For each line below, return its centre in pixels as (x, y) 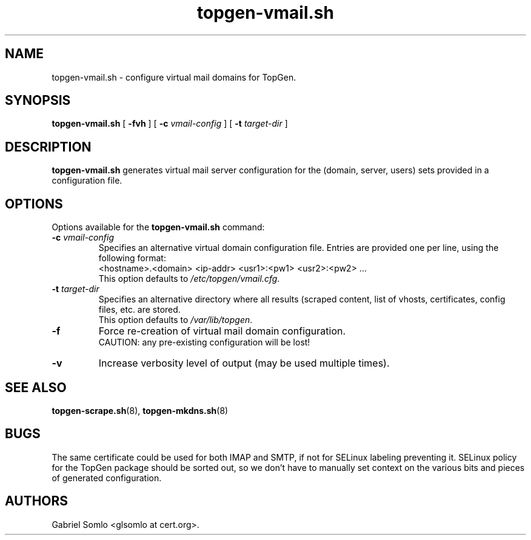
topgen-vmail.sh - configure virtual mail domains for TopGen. (174, 77)
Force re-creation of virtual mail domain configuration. (222, 331)
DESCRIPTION (48, 147)
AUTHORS (37, 501)
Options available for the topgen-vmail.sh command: (158, 227)
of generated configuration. (107, 478)
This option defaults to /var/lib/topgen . (175, 320)
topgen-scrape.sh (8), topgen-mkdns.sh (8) (140, 410)
